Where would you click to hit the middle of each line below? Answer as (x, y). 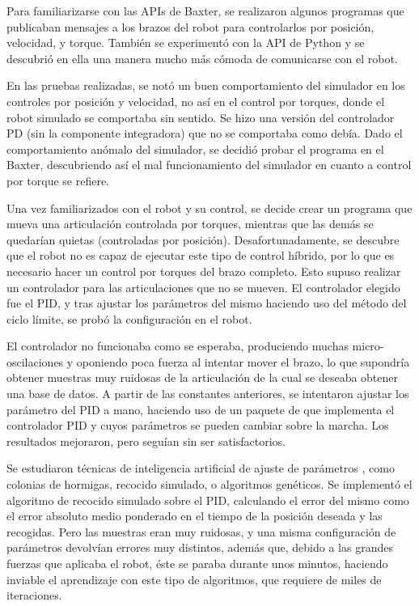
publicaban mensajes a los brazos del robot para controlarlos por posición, (190, 26)
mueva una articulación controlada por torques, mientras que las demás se (190, 224)
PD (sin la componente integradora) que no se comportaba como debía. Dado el (205, 133)
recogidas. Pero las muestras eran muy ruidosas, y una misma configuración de (201, 531)
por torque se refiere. (58, 180)
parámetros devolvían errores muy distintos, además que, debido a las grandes (200, 547)
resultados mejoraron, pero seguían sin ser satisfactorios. (146, 441)
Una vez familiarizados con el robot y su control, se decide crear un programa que (209, 208)
